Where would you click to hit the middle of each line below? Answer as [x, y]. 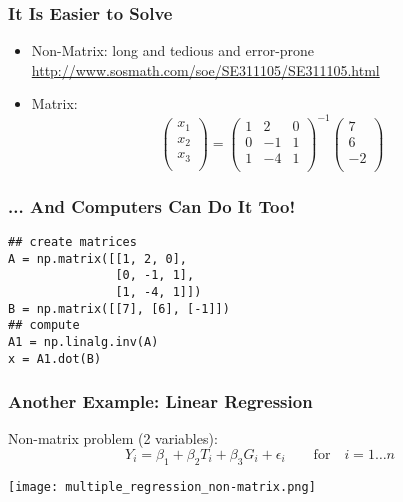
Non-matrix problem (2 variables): [113, 438]
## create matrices [72, 241]
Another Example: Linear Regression [160, 401]
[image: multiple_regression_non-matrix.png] [162, 486]
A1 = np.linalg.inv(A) [83, 341]
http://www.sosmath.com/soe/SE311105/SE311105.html [205, 69]
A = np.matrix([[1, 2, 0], [97, 258]
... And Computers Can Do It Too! [152, 205]
